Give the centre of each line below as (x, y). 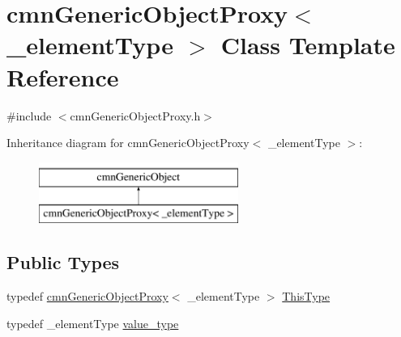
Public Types (63, 262)
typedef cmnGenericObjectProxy (87, 296)
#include (29, 115)
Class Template (308, 45)
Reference (63, 76)
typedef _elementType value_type (93, 323)
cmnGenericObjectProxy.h (135, 115)
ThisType (306, 296)
